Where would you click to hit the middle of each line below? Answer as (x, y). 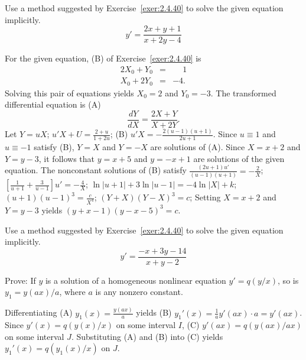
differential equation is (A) (53, 104)
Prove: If (20, 280)
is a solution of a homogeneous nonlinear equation (136, 280)
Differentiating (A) (39, 312)
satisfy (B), (54, 147)
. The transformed (243, 93)
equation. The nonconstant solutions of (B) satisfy (96, 170)
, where (72, 292)
